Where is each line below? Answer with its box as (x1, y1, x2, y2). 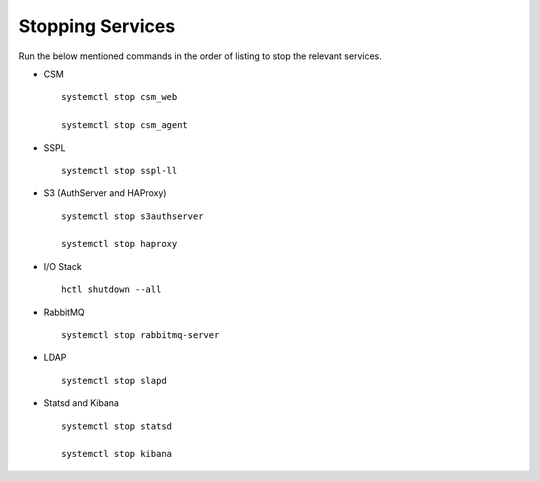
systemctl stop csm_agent (61, 120, 189, 131)
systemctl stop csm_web (61, 91, 178, 103)
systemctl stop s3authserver (61, 210, 204, 222)
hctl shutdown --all (61, 284, 162, 295)
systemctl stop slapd (61, 375, 167, 386)
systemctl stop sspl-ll (61, 165, 178, 176)
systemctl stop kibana (61, 448, 173, 460)
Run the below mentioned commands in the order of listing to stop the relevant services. (18, 50, 382, 62)
